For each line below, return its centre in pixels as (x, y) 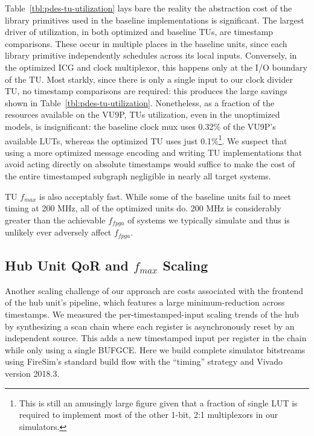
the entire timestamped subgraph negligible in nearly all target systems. (138, 175)
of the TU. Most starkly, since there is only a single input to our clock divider (149, 79)
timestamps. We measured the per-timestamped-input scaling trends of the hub (152, 314)
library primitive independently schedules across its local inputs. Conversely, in (151, 55)
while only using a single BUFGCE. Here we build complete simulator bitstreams (155, 349)
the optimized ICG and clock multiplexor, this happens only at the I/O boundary (156, 67)
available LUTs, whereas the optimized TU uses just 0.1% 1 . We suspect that (146, 139)
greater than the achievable (55, 220)
